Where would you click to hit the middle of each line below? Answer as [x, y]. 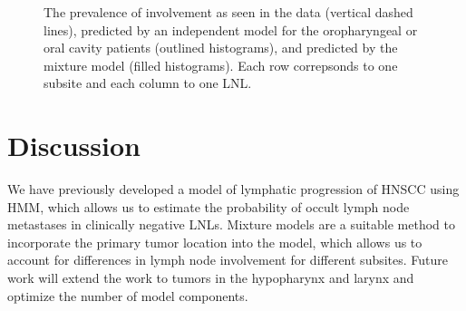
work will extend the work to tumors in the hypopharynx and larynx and [211, 278]
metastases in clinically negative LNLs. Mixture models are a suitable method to [232, 224]
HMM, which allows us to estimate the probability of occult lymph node [209, 206]
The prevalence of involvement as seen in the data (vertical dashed [228, 12]
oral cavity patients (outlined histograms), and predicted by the [221, 48]
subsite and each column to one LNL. [148, 83]
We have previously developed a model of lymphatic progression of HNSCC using [233, 189]
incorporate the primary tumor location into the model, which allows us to [215, 242]
